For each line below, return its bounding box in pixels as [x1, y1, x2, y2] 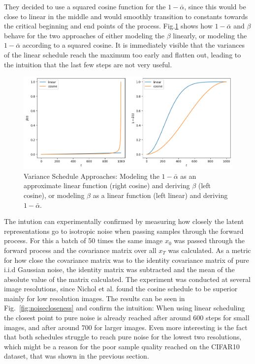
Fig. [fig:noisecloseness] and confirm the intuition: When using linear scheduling [4, 303, 245, 313]
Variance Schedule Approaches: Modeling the [24, 170, 159, 181]
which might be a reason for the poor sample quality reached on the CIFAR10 [4, 341, 240, 351]
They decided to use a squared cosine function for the [4, 1, 166, 11]
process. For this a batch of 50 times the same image [4, 235, 163, 246]
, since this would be [184, 1, 246, 11]
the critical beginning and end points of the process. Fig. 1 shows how [4, 21, 213, 31]
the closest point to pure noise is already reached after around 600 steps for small [4, 312, 250, 323]
